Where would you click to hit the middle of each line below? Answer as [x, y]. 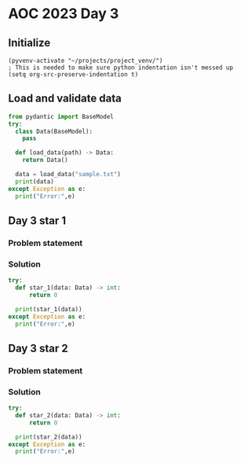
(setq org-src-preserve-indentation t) [73, 75]
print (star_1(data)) [49, 309]
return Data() [45, 160]
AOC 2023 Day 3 [64, 14]
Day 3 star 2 [38, 348]
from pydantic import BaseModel [61, 116]
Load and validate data [65, 99]
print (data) [35, 182]
